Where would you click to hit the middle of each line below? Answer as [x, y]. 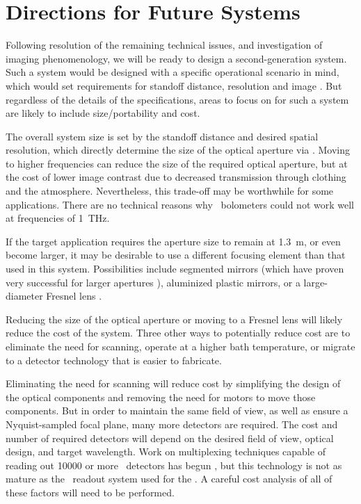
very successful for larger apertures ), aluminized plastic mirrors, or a [153, 282]
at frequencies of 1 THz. [58, 218]
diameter [24, 296]
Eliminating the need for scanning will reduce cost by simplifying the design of [173, 383]
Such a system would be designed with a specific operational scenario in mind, [173, 72]
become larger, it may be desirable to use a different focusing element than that [176, 255]
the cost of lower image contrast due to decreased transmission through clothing [176, 177]
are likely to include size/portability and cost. [103, 113]
